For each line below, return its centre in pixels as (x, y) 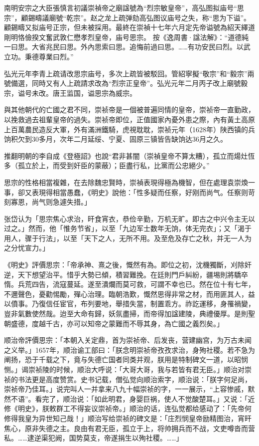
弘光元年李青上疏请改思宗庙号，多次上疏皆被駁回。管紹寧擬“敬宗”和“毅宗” (126, 73)
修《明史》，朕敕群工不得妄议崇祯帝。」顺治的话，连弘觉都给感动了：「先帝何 (128, 408)
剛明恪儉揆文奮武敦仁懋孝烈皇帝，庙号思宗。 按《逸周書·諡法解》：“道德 (123, 37)
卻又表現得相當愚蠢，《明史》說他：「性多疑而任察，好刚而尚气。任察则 (133, 192)
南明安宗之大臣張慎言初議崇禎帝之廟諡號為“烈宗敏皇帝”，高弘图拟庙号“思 (124, 7)
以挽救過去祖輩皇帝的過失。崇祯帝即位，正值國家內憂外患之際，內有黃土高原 (129, 119)
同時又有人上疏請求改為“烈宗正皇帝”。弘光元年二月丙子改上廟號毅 (140, 83)
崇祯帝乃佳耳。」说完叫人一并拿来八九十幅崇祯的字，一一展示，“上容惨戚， (126, 389)
